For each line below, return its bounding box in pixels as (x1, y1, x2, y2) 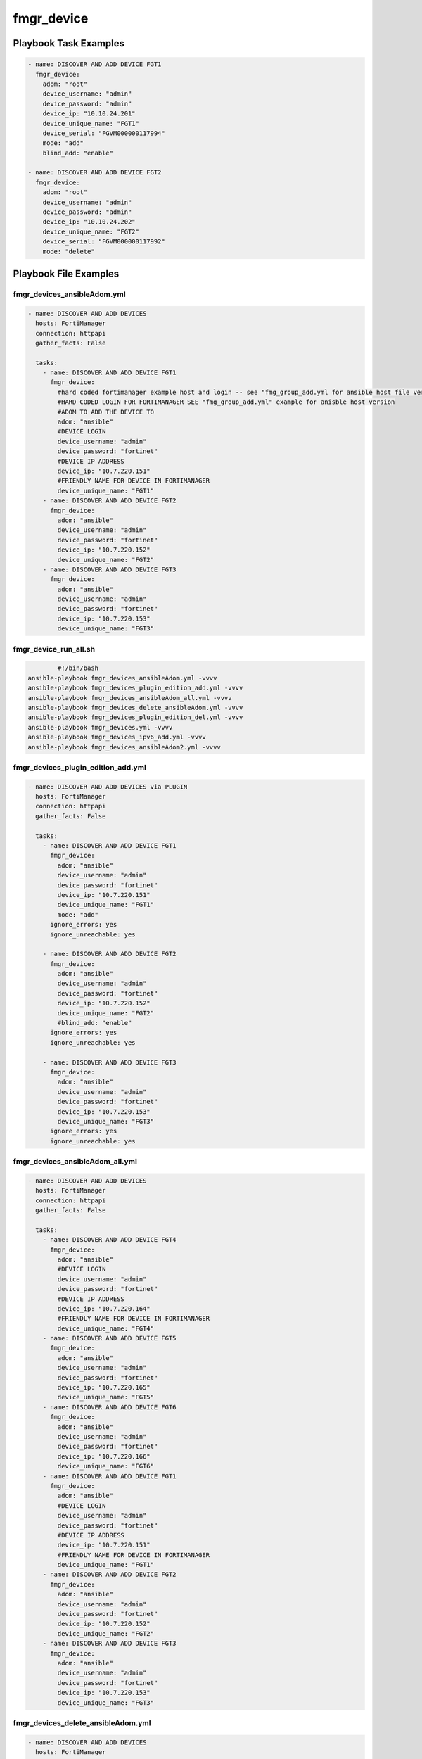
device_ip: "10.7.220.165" (57, 1383, 151, 1392)
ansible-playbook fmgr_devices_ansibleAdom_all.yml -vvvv (27, 694, 232, 701)
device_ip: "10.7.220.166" (57, 1452, 151, 1460)
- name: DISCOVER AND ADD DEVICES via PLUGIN (27, 782, 188, 791)
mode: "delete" (42, 247, 95, 255)
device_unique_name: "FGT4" (57, 1324, 155, 1333)
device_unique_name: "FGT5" (57, 1393, 155, 1402)
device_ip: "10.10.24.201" (42, 110, 136, 118)
